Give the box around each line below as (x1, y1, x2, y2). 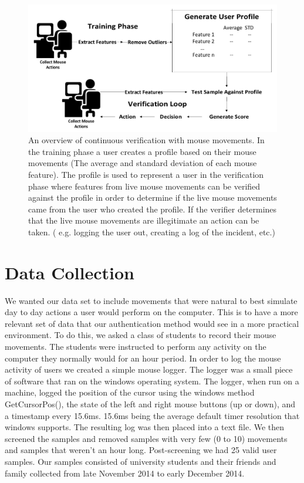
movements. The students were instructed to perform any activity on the (5, 340, 266, 352)
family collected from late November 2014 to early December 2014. (5, 467, 245, 479)
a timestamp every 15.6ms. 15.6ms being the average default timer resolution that (5, 409, 300, 421)
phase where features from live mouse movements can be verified (28, 180, 261, 192)
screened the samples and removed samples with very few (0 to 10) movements (5, 432, 288, 444)
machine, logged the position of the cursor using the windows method (5, 386, 255, 398)
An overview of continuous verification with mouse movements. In (28, 134, 265, 146)
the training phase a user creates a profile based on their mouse (28, 145, 256, 157)
